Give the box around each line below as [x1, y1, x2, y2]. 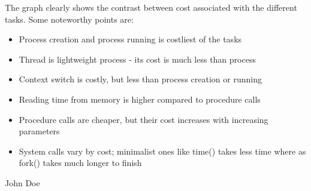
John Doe [5, 176, 40, 189]
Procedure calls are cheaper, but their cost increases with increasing [19, 113, 268, 125]
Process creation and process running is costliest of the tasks [19, 33, 242, 45]
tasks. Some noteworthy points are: [5, 13, 134, 25]
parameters [19, 125, 60, 137]
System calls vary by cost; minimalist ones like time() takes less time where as [19, 144, 306, 157]
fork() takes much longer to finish [19, 156, 142, 169]
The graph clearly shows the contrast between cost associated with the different [5, 1, 297, 13]
